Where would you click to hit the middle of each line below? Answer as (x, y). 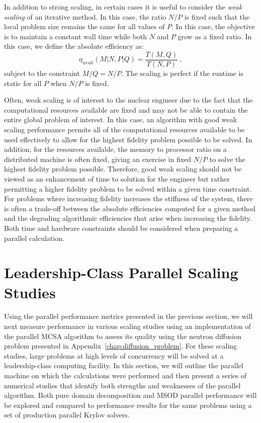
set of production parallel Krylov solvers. (67, 415)
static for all (23, 83)
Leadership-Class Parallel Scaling (121, 272)
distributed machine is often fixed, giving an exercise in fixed (98, 159)
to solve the (227, 159)
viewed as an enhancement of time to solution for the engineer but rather (117, 178)
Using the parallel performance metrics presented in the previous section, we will (128, 316)
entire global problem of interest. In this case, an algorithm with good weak (121, 119)
